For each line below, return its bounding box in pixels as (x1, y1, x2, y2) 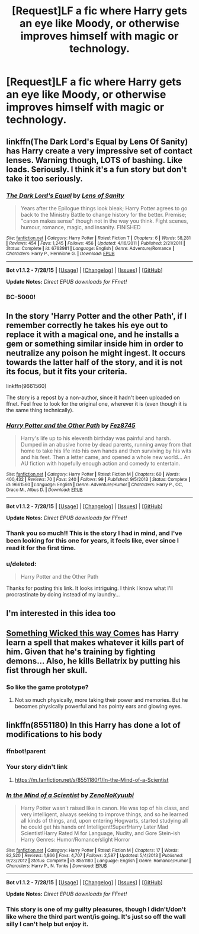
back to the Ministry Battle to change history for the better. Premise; (20, 211, 187, 218)
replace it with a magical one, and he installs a (6, 330, 179, 340)
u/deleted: (6, 560, 37, 568)
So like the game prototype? (6, 683, 89, 691)
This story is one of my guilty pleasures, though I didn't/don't (6, 905, 187, 913)
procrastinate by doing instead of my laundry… (6, 591, 120, 598)
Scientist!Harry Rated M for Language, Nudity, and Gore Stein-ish (20, 830, 181, 837)
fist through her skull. (6, 665, 88, 675)
